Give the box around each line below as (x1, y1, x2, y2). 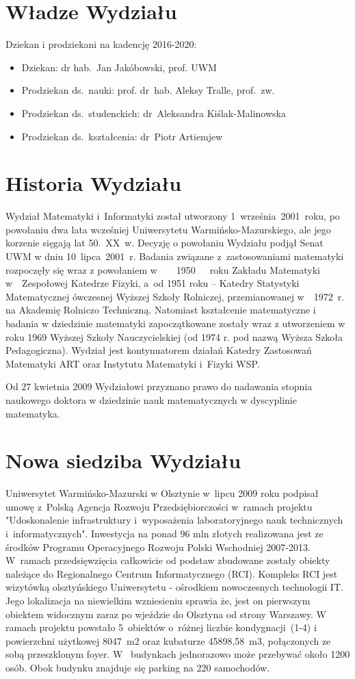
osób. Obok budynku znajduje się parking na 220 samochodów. (5, 660, 270, 674)
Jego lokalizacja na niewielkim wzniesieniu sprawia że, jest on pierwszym (5, 593, 311, 607)
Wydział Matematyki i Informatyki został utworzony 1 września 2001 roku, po (5, 209, 340, 223)
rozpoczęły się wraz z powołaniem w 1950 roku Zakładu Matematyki (5, 262, 320, 277)
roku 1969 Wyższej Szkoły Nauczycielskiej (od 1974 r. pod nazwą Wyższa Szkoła (5, 329, 343, 344)
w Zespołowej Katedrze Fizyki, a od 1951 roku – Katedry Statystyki (5, 276, 300, 290)
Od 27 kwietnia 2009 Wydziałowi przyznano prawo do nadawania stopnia (5, 379, 313, 394)
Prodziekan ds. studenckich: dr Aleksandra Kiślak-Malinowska (21, 105, 286, 120)
